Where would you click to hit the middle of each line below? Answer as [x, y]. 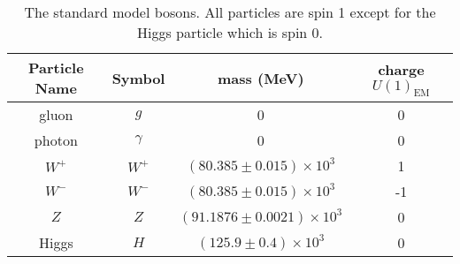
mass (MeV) [261, 78]
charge [401, 69]
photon [56, 140]
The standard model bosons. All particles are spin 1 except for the [230, 12]
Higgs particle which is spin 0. [230, 32]
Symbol [138, 78]
